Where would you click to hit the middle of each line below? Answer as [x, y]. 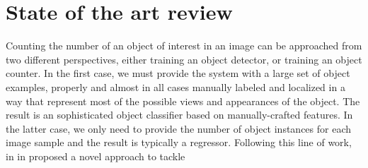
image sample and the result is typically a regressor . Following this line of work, [179, 142]
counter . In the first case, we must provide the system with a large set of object [178, 73]
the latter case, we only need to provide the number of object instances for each [179, 128]
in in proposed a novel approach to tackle [96, 156]
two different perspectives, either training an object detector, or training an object [184, 59]
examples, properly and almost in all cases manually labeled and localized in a [176, 86]
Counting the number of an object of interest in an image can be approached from [184, 46]
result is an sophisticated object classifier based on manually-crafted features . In [179, 115]
